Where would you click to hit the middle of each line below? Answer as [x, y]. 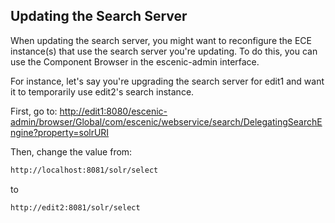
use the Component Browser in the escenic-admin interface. [135, 61]
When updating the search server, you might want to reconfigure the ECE [161, 40]
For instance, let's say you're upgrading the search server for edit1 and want [167, 81]
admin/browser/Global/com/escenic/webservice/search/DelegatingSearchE [166, 121]
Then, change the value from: [71, 151]
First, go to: [34, 111]
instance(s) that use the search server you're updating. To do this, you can [164, 51]
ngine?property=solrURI [60, 132]
